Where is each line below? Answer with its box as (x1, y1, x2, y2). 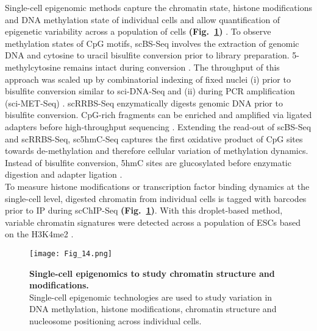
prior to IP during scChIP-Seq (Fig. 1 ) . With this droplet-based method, (5, 204, 283, 217)
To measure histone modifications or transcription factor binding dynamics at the (5, 179, 310, 192)
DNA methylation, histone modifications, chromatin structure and (29, 302, 277, 315)
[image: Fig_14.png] (29, 249, 113, 258)
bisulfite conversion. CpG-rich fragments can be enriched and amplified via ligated (5, 108, 312, 121)
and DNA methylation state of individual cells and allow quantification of (5, 13, 280, 26)
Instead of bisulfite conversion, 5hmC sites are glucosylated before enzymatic (5, 156, 291, 169)
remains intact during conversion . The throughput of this (63, 60, 280, 73)
